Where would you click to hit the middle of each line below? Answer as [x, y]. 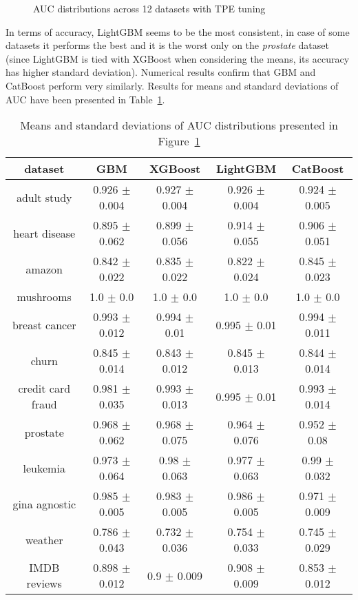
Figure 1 [179, 141]
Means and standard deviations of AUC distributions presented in [179, 125]
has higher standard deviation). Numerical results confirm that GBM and [161, 72]
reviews [44, 583]
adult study [44, 197]
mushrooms [44, 297]
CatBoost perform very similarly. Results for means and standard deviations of [172, 85]
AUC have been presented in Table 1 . [85, 99]
